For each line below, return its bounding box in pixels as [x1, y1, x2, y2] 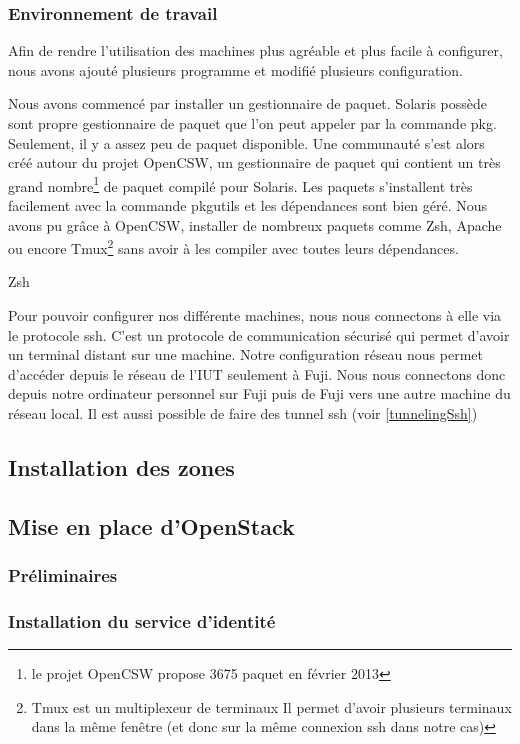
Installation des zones [8, 452, 235, 483]
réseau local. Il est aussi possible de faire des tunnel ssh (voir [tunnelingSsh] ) [8, 403, 478, 424]
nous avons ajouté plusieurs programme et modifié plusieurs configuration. [8, 59, 463, 80]
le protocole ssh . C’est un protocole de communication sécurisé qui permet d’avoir [8, 324, 510, 345]
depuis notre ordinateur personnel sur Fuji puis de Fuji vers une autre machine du [8, 383, 511, 404]
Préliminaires [8, 563, 118, 588]
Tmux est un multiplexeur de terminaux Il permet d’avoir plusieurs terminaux [31, 696, 512, 717]
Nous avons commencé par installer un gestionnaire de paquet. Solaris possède [8, 93, 488, 114]
